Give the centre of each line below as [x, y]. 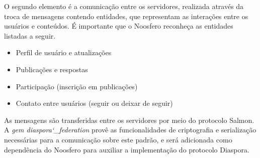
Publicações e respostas [52, 69]
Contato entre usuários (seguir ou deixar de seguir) [94, 103]
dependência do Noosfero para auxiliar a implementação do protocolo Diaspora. [127, 149]
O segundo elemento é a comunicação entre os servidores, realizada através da [124, 6]
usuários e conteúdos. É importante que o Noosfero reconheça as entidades [119, 26]
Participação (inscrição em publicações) [77, 86]
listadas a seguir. [30, 35]
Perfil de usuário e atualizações [64, 52]
